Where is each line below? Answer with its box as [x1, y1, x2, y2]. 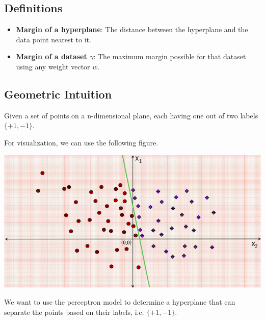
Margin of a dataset [16, 51, 87, 62]
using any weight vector [16, 61, 90, 71]
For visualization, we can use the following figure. [4, 137, 158, 147]
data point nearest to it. [16, 34, 91, 44]
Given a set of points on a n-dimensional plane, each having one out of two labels [4, 110, 258, 120]
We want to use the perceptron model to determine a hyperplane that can [4, 297, 235, 307]
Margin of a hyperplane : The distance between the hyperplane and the [16, 24, 248, 35]
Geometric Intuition [4, 86, 112, 102]
